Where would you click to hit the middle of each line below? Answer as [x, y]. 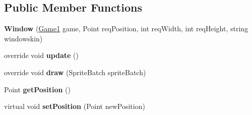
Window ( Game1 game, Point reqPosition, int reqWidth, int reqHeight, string [126, 28]
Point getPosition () [37, 89]
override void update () [42, 55]
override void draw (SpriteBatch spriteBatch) [75, 72]
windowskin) [23, 38]
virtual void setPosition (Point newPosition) [75, 106]
